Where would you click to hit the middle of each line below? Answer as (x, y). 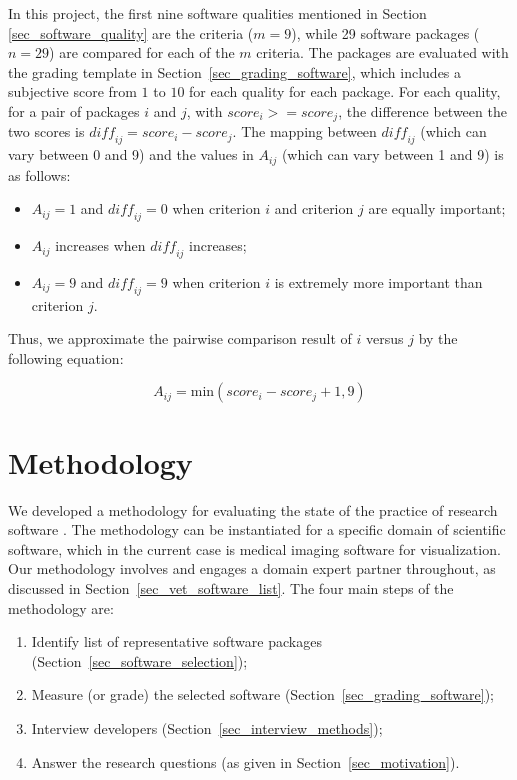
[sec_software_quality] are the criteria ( (131, 32)
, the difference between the (422, 110)
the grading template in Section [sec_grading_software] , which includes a (235, 71)
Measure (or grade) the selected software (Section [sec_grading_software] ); (263, 694)
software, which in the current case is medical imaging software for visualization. (254, 548)
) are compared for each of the (142, 52)
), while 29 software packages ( (385, 32)
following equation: (66, 357)
